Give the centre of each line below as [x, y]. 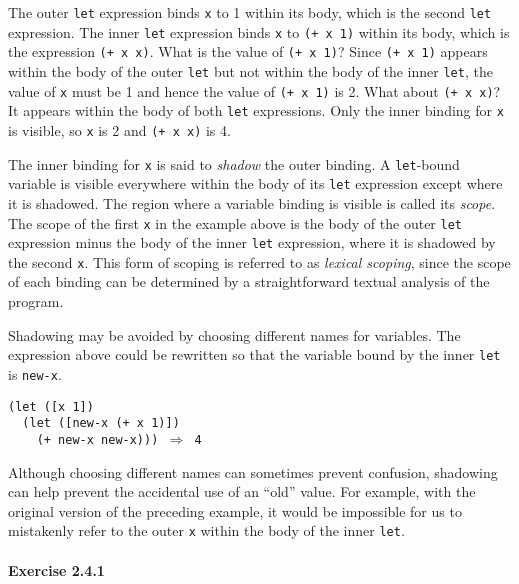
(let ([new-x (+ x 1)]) [101, 423]
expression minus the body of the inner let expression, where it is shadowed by [252, 242]
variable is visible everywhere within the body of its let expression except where [255, 183]
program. [36, 301]
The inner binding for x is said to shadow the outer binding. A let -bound [234, 163]
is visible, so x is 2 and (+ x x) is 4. [119, 129]
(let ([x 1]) [51, 406]
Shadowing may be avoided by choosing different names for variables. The [234, 334]
